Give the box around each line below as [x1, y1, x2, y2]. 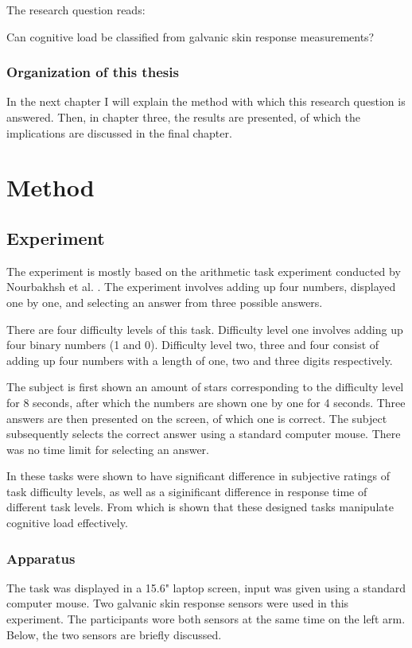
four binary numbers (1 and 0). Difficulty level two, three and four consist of [6, 336, 379, 353]
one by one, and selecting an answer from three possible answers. [6, 293, 323, 310]
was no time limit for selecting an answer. [6, 440, 209, 457]
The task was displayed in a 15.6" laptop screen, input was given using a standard [6, 579, 406, 596]
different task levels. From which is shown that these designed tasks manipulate [6, 499, 394, 515]
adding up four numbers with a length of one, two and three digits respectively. [6, 351, 393, 368]
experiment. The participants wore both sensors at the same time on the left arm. [6, 611, 406, 627]
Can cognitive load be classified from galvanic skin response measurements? [6, 28, 375, 45]
